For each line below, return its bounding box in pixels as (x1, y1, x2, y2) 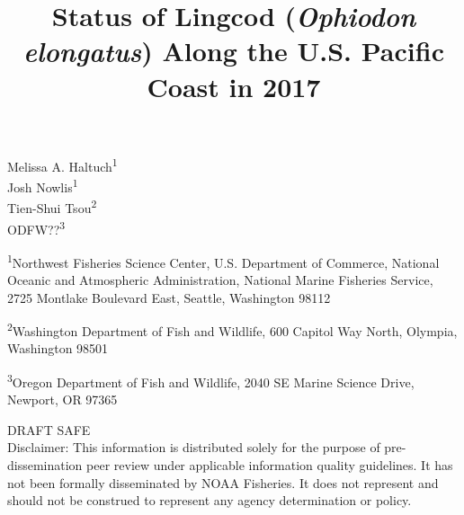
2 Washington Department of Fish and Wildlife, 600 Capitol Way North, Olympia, (7, 319, 458, 340)
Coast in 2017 (147, 67, 321, 104)
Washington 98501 (7, 339, 109, 358)
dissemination (7, 456, 83, 475)
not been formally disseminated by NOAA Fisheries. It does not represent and (7, 473, 439, 492)
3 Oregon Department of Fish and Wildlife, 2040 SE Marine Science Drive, (7, 370, 415, 391)
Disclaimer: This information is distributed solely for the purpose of (7, 438, 380, 457)
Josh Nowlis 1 (7, 175, 78, 196)
